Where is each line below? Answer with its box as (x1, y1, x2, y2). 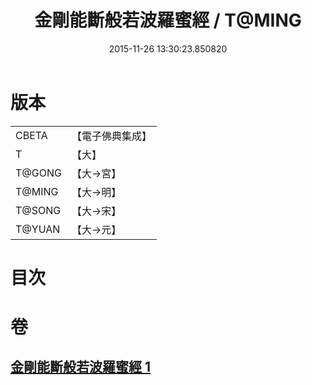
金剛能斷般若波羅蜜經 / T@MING (34, 9, 302, 32)
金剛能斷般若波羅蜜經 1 (10, 359, 152, 376)
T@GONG (15, 166, 62, 180)
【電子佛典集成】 (71, 129, 152, 143)
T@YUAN (15, 222, 61, 236)
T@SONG (15, 203, 62, 217)
